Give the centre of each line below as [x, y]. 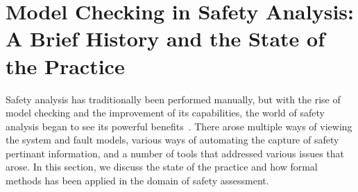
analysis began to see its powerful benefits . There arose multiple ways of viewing [179, 126]
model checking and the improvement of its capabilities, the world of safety [165, 113]
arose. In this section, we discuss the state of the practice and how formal [162, 167]
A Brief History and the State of [165, 38]
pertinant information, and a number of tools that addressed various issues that [175, 153]
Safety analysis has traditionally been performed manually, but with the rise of [173, 99]
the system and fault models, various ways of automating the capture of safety [172, 140]
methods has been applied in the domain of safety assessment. [137, 181]
